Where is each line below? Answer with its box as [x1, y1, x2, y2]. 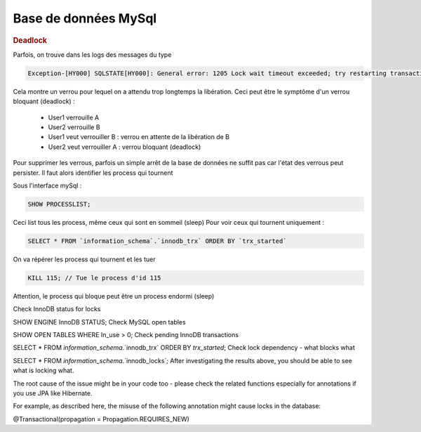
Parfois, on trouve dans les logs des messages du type [13, 50, 172, 59]
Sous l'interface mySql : [13, 181, 82, 190]
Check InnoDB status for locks [13, 305, 101, 313]
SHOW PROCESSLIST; [27, 200, 91, 208]
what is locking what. [13, 366, 74, 375]
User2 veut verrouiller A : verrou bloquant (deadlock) [48, 143, 201, 151]
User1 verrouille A [48, 113, 100, 122]
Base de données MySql [13, 11, 157, 26]
